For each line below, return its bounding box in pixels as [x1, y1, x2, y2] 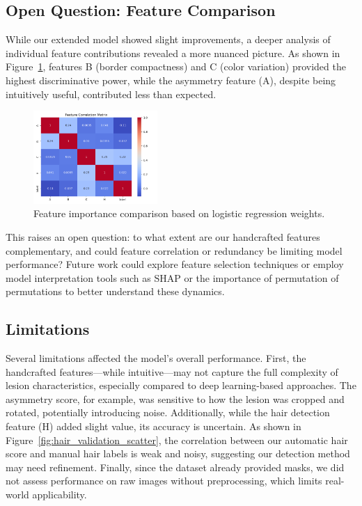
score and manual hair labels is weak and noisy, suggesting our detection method [6, 446, 350, 461]
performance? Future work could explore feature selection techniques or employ [6, 257, 344, 271]
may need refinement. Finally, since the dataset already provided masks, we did [6, 459, 345, 474]
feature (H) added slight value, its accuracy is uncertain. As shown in [6, 419, 301, 434]
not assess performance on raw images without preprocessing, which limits [6, 473, 322, 488]
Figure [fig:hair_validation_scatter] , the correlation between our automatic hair [6, 432, 348, 447]
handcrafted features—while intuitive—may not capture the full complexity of [6, 364, 338, 379]
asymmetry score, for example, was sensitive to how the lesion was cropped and [6, 391, 345, 406]
